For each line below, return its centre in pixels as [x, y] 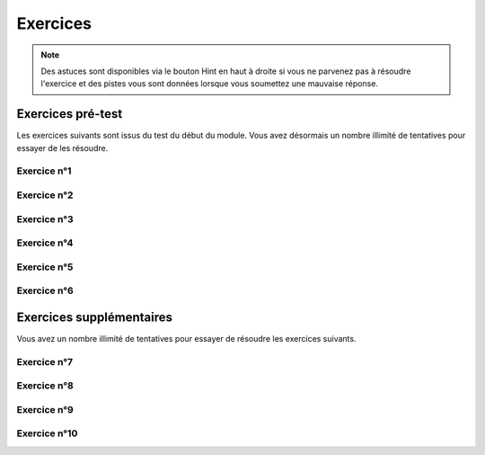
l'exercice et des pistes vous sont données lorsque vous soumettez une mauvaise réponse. [210, 84]
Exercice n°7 [45, 361]
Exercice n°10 [47, 433]
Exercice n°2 [45, 195]
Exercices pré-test [70, 114]
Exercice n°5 [45, 267]
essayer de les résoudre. [62, 147]
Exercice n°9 [45, 409]
